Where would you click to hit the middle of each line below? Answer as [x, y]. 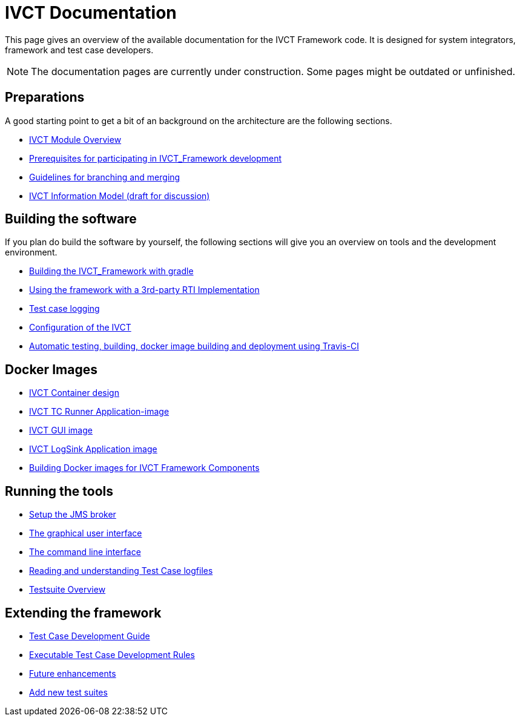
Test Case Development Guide [90, 636]
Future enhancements [73, 673]
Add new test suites [68, 692]
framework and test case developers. [79, 50]
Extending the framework [83, 613]
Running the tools [59, 491]
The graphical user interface [86, 533]
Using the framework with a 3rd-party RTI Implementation [144, 290]
